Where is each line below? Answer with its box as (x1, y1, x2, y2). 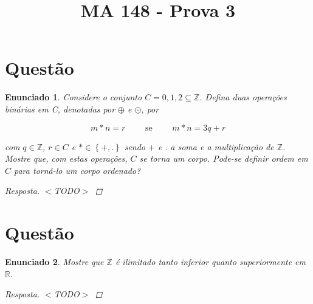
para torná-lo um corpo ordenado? (14, 164, 141, 176)
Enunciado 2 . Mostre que (5, 255, 104, 268)
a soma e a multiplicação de (170, 140, 274, 153)
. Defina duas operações (199, 91, 287, 103)
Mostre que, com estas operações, (5, 152, 128, 165)
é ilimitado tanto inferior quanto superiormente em (115, 255, 306, 268)
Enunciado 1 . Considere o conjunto (5, 91, 142, 103)
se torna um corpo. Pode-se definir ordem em (139, 152, 308, 165)
